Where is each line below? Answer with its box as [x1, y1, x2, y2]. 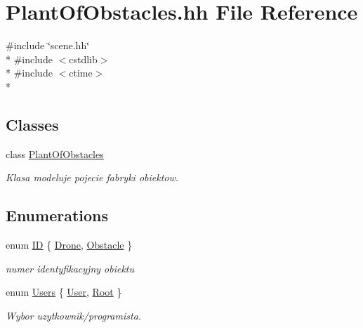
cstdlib [69, 51, 98, 66]
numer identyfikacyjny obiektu [6, 261, 135, 275]
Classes [6, 113, 59, 135]
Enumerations [6, 204, 109, 226]
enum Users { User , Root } [6, 284, 122, 299]
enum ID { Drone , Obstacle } [6, 237, 133, 252]
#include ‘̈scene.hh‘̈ [6, 38, 90, 53]
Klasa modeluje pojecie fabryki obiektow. [6, 170, 179, 185]
